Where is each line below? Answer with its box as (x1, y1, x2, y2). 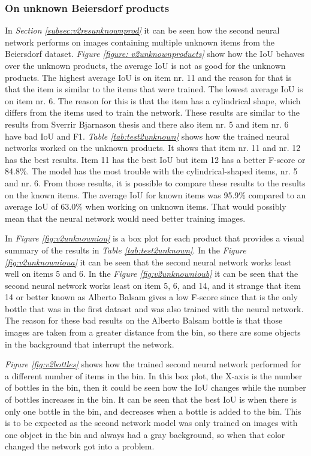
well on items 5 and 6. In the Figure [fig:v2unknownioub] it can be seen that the (5, 267, 298, 280)
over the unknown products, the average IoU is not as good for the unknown (5, 59, 286, 71)
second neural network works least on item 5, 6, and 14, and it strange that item (5, 279, 301, 291)
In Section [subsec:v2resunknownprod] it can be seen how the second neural (5, 24, 280, 37)
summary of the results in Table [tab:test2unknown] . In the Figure (5, 243, 246, 256)
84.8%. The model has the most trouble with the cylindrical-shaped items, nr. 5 (5, 165, 298, 177)
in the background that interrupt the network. (5, 337, 174, 350)
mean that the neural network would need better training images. (5, 212, 246, 224)
